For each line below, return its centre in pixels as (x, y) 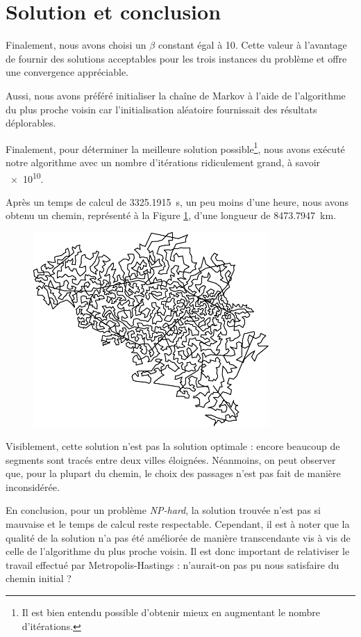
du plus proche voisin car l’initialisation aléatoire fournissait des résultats (161, 109)
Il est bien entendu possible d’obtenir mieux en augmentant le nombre (171, 612)
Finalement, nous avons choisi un (76, 45)
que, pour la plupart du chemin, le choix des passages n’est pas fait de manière (173, 473)
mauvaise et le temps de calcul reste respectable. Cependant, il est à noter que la (178, 523)
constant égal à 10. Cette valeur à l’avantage (252, 45)
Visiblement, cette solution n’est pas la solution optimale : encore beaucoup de (173, 446)
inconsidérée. (33, 486)
